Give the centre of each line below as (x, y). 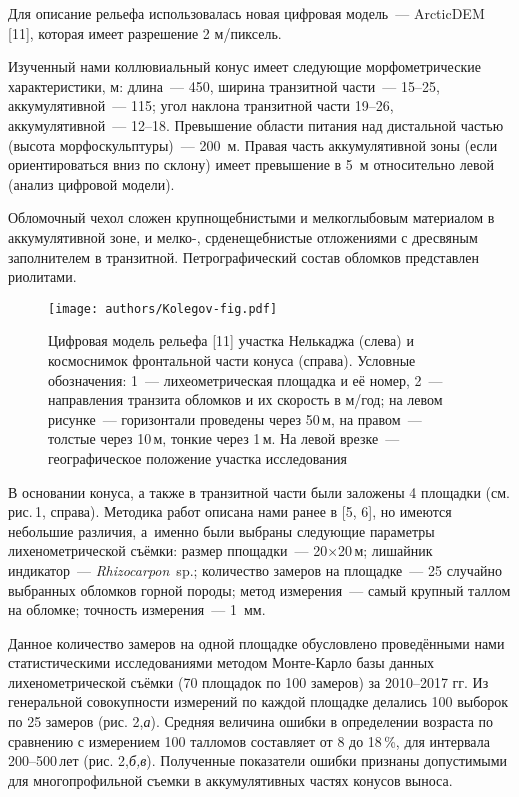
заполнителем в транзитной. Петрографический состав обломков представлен (243, 256)
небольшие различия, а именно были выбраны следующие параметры (221, 530)
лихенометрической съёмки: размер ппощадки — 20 (168, 550)
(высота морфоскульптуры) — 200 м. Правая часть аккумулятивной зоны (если (253, 144)
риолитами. (42, 276)
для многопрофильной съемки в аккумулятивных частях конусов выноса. (230, 779)
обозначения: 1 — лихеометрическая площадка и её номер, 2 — (245, 379)
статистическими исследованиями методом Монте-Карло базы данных (221, 662)
